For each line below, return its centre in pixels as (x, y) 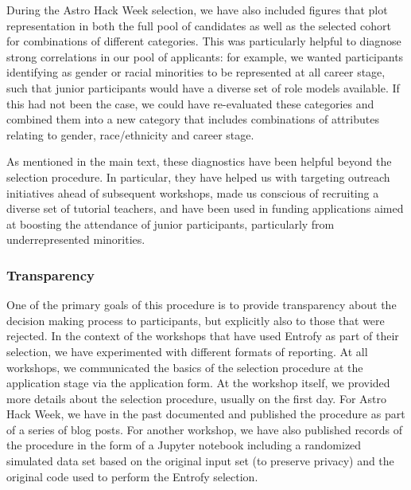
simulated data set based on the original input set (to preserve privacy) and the (200, 461)
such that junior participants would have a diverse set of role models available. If (203, 87)
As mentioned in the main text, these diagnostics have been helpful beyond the (199, 161)
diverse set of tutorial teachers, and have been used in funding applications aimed (205, 208)
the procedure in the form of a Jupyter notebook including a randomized (184, 445)
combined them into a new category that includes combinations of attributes (193, 119)
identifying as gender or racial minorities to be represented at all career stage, (196, 72)
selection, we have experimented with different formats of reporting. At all (187, 351)
